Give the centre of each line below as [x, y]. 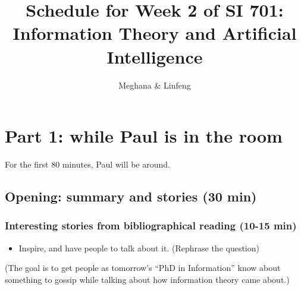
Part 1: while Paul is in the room [144, 136]
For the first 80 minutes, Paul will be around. [87, 164]
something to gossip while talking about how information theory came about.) [147, 279]
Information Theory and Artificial [155, 33]
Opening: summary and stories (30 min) [131, 196]
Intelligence [155, 56]
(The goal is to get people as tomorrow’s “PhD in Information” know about [143, 268]
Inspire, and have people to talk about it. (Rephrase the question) [139, 248]
